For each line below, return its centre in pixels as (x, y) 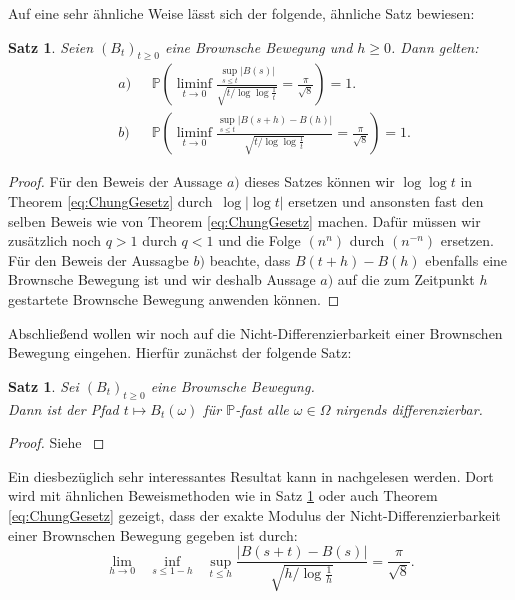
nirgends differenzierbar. (409, 408)
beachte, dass (250, 259)
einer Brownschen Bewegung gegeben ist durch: (153, 534)
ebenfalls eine (466, 259)
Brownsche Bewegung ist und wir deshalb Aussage (162, 279)
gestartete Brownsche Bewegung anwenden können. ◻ (174, 299)
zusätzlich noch (55, 240)
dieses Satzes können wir (319, 181)
